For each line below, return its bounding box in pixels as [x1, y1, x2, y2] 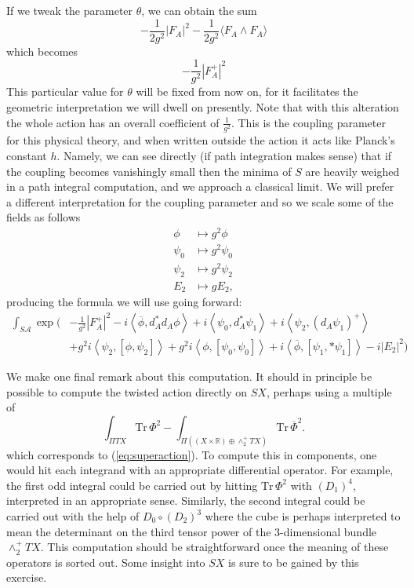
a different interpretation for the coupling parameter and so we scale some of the [6, 193, 394, 210]
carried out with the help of [6, 508, 140, 524]
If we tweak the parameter [6, 2, 133, 18]
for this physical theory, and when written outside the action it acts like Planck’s [6, 132, 395, 148]
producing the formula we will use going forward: [6, 294, 242, 310]
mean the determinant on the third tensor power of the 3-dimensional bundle [6, 523, 377, 539]
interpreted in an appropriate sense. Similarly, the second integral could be [6, 492, 365, 509]
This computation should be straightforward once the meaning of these [47, 539, 389, 555]
